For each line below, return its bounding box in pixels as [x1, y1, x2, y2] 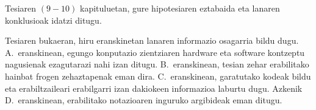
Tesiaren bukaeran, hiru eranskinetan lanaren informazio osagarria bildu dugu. [5, 34, 299, 47]
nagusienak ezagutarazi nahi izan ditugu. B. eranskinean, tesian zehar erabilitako [5, 58, 309, 70]
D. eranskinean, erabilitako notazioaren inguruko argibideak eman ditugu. [5, 94, 282, 106]
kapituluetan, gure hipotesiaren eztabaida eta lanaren [79, 2, 280, 14]
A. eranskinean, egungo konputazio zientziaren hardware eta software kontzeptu [5, 46, 305, 58]
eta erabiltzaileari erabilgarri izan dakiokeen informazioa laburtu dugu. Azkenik [5, 81, 303, 94]
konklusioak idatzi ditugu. [5, 13, 102, 26]
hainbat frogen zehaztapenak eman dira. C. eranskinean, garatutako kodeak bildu [5, 69, 311, 82]
